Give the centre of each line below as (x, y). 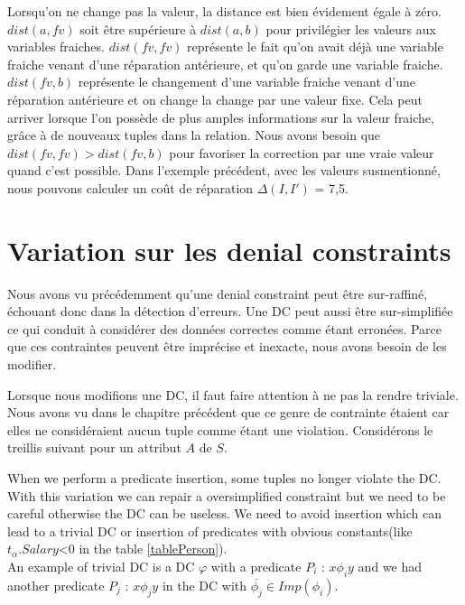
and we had (390, 566)
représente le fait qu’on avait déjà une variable (315, 47)
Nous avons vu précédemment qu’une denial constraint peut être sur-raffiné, (218, 293)
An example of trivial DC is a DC (101, 566)
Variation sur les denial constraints (229, 250)
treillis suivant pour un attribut (94, 447)
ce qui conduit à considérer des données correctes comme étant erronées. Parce (225, 328)
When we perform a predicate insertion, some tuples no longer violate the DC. (224, 478)
